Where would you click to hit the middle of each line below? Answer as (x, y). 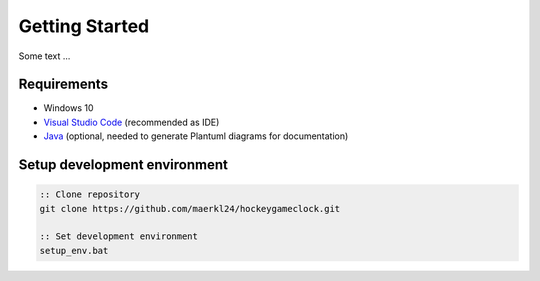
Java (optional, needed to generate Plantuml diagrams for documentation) (196, 136)
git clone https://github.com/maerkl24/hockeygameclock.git (190, 208)
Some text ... (44, 56)
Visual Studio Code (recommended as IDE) (131, 122)
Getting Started (84, 26)
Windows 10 (68, 108)
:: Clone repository (89, 194)
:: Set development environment (119, 236)
